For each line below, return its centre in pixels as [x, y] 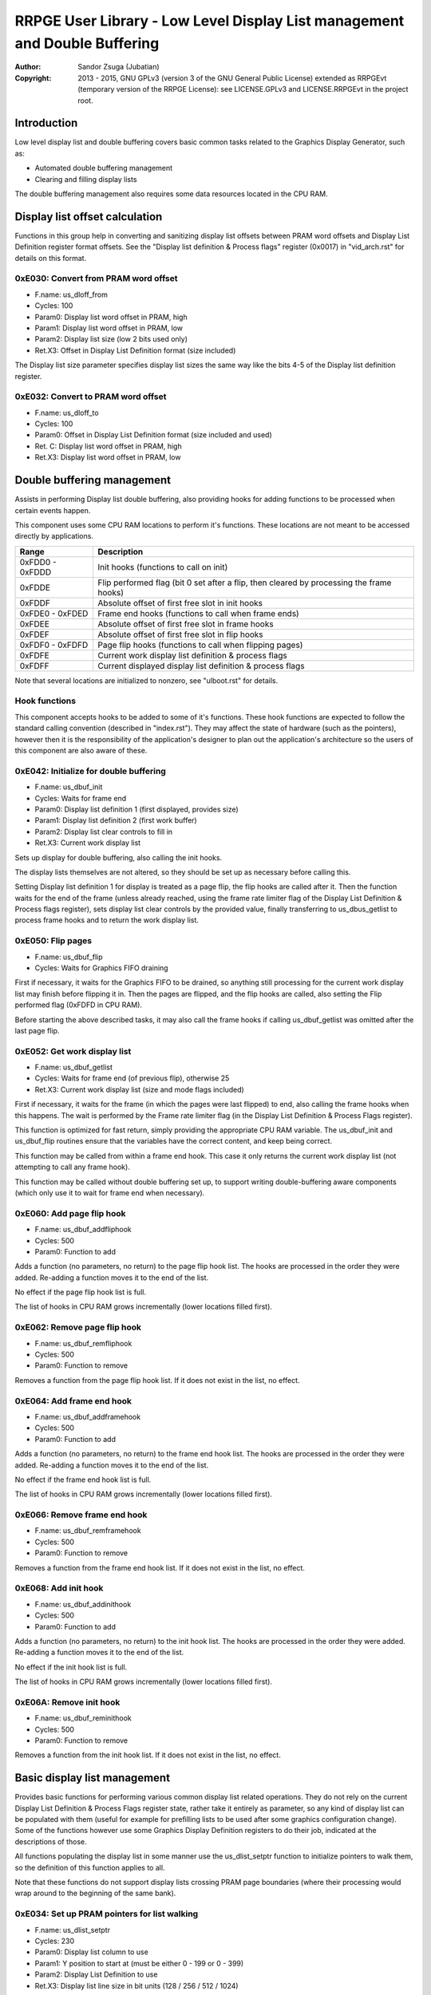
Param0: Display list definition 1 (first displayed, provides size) [136, 809]
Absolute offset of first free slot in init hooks [180, 602]
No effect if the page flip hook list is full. [81, 1292]
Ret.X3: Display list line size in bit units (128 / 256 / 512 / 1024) [136, 1985]
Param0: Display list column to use [92, 1952]
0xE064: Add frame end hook [73, 1400]
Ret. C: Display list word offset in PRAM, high [109, 446]
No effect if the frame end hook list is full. [83, 1479]
